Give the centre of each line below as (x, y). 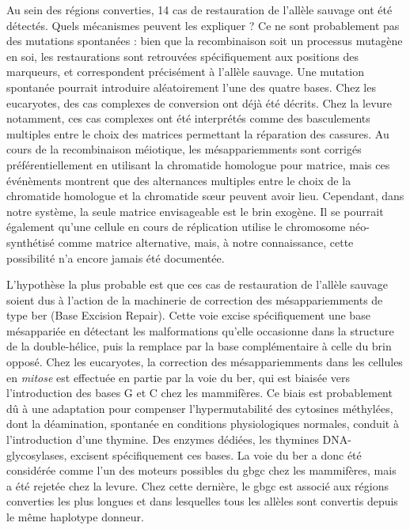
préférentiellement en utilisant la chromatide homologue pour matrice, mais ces (198, 164)
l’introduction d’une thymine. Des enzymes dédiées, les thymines (163, 439)
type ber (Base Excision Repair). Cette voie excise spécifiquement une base (188, 315)
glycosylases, (37, 454)
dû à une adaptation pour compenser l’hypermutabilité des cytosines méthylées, (200, 408)
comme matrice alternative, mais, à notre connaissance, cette (206, 242)
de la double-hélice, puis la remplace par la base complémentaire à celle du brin (199, 346)
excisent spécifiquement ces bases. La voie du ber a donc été (216, 454)
